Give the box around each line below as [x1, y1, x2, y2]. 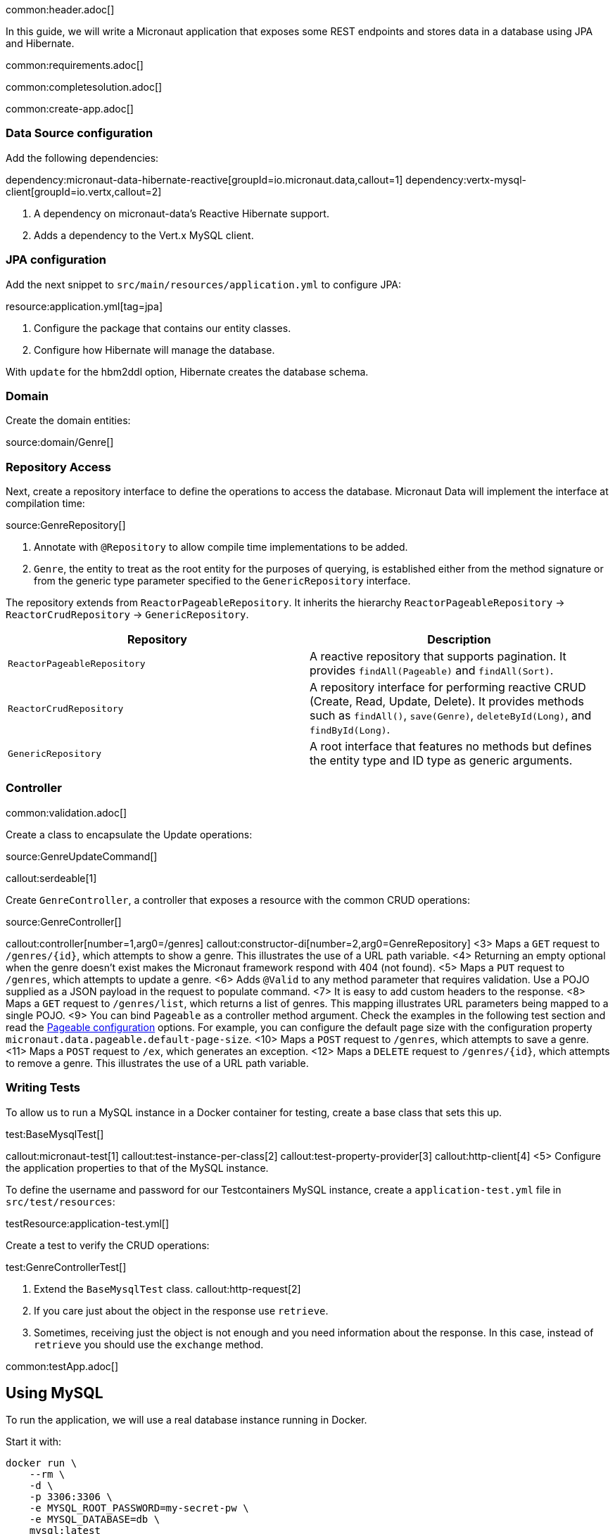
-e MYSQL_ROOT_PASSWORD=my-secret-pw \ [29, 1502, 249, 1514]
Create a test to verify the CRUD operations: [6, 1239, 210, 1251]
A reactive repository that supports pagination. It [310, 649, 566, 663]
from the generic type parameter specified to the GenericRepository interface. [34, 575, 411, 587]
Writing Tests [6, 1080, 80, 1095]
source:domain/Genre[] [6, 436, 114, 449]
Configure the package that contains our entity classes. [34, 321, 291, 334]
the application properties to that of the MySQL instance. [6, 1161, 269, 1174]
